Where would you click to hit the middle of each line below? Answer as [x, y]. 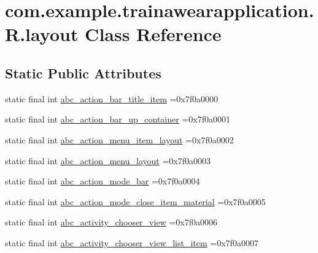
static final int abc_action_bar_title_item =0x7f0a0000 [112, 98]
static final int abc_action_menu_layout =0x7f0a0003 [108, 160]
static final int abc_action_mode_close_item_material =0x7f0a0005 [135, 201]
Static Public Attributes [83, 73]
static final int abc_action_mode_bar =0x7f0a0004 [103, 181]
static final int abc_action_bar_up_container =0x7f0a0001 [118, 119]
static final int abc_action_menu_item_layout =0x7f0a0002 [119, 139]
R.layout [42, 34]
